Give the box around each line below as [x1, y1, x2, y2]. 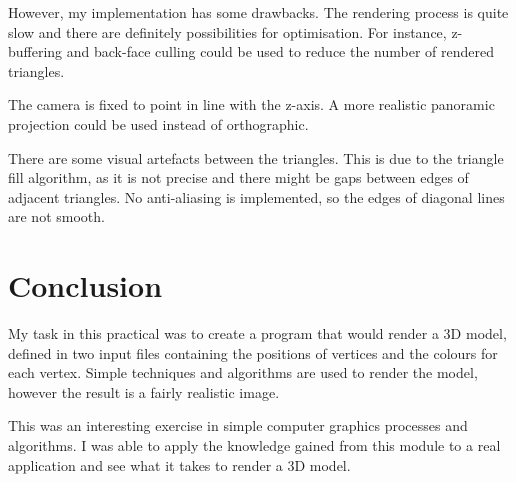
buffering [8, 41, 63, 62]
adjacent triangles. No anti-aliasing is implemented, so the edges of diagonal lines [8, 186, 505, 207]
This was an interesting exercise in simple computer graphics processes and [8, 415, 468, 436]
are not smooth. [8, 206, 105, 227]
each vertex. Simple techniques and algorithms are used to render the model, [8, 362, 478, 383]
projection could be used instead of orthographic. [8, 113, 309, 134]
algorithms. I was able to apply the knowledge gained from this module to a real [8, 435, 501, 456]
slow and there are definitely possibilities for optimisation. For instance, [8, 21, 447, 42]
